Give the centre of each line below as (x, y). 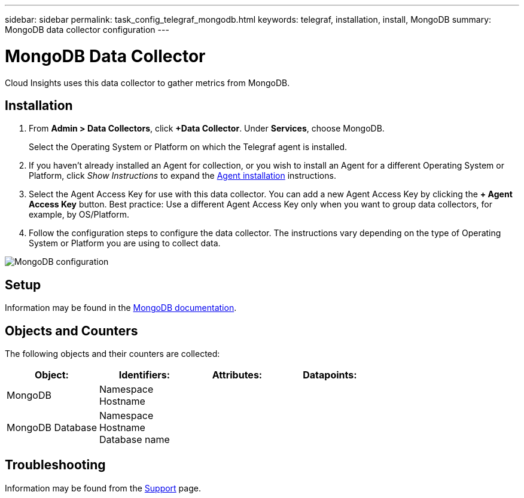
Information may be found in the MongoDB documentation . (121, 308)
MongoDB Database (52, 428)
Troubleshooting (55, 465)
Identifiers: (144, 375)
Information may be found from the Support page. (103, 488)
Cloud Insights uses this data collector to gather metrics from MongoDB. (147, 83)
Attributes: (237, 375)
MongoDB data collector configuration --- (87, 30)
